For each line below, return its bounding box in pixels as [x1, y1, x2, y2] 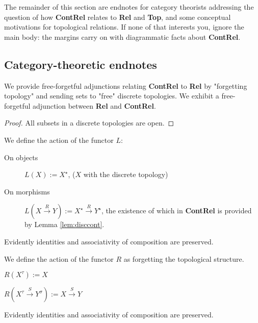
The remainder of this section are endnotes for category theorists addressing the [4, 2, 254, 12]
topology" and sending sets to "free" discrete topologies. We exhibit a [4, 90, 219, 101]
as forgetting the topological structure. [123, 253, 244, 264]
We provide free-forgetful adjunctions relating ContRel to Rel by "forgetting [4, 80, 247, 91]
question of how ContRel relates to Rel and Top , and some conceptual [4, 11, 231, 22]
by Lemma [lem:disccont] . [24, 219, 105, 230]
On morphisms [4, 186, 50, 196]
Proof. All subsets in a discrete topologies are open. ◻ [4, 117, 174, 128]
